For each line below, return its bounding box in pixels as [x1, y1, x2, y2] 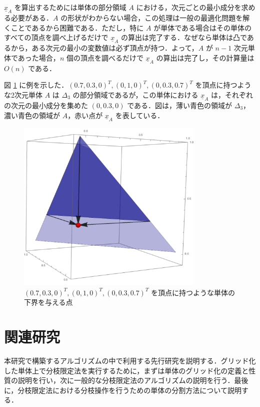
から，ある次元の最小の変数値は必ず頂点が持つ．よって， [10, 43, 198, 53]
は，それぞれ [211, 90, 253, 100]
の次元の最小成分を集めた [4, 100, 88, 111]
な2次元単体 [4, 90, 42, 100]
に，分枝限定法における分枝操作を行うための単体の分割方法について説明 [4, 384, 241, 395]
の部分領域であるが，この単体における [72, 90, 198, 100]
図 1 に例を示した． [4, 80, 68, 90]
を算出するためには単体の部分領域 [14, 2, 126, 12]
